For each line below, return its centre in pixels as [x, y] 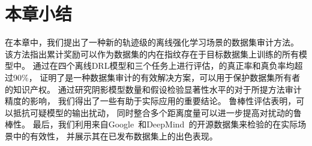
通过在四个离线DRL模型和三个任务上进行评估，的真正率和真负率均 [163, 66]
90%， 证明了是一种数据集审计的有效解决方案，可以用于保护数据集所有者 [157, 77]
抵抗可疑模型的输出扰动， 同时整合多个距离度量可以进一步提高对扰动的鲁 [157, 112]
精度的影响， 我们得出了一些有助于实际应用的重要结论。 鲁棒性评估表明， [151, 101]
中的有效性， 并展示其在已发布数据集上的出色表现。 [115, 136]
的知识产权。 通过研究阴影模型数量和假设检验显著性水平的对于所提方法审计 [153, 89]
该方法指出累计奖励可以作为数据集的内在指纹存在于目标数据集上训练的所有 [152, 54]
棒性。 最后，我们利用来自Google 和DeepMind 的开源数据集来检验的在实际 [151, 124]
